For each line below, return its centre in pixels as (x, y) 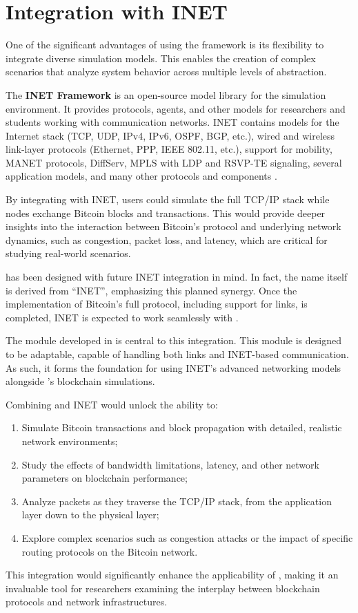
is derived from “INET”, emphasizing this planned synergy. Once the (151, 290)
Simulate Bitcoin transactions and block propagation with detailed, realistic (182, 427)
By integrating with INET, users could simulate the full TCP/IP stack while (168, 199)
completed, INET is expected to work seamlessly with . (122, 317)
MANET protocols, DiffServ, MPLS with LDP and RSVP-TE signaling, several (174, 162)
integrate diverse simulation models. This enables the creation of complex (161, 58)
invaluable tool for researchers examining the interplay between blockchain (163, 588)
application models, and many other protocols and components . (141, 176)
